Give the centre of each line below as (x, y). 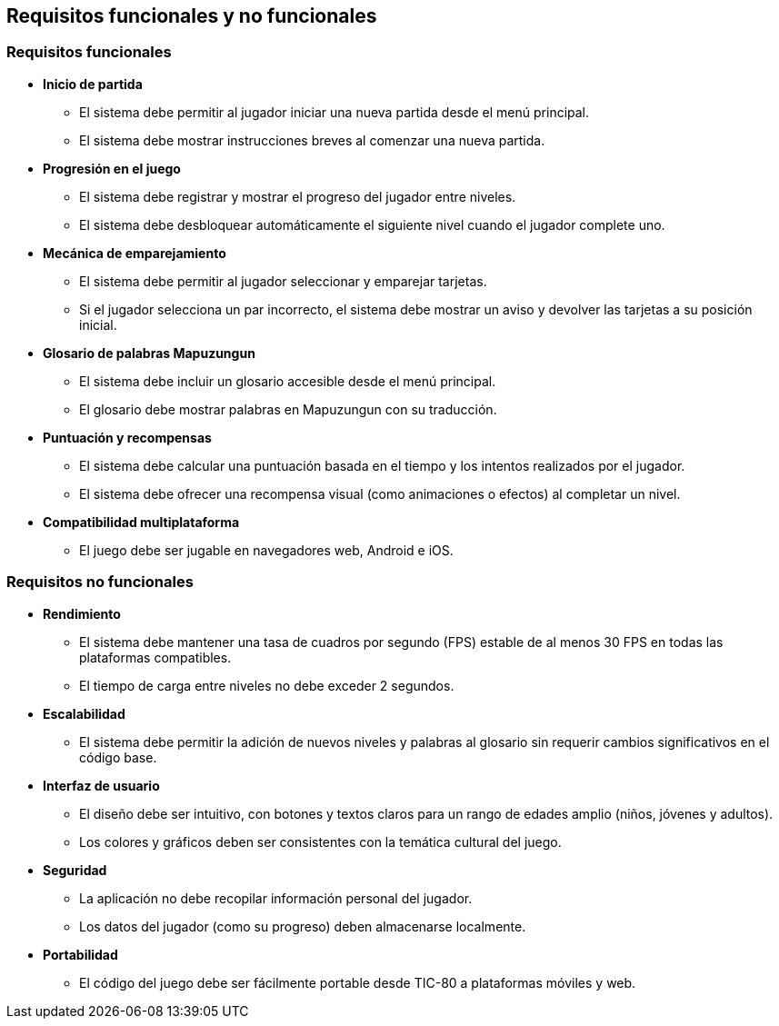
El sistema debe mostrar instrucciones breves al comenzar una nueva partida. (312, 140)
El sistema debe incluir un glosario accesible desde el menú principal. (288, 381)
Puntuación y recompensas (127, 437)
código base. (118, 757)
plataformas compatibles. (155, 657)
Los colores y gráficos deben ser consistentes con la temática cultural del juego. (320, 842)
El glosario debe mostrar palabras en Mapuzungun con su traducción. (288, 409)
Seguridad (75, 870)
